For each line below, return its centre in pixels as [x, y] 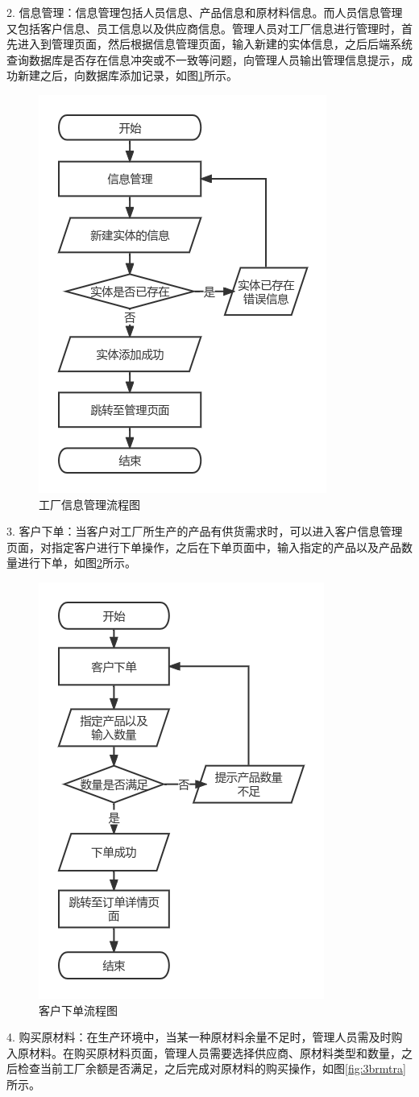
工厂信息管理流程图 [89, 504]
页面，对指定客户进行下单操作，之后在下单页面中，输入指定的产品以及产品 [204, 546]
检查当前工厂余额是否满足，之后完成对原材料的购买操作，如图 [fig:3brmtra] [212, 1068]
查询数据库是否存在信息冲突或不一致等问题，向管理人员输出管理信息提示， [204, 59]
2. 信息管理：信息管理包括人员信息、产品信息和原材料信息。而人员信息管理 [205, 12]
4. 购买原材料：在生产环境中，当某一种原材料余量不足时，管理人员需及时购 [205, 1037]
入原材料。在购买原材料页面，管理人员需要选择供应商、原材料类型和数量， [204, 1052]
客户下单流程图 [78, 1010]
